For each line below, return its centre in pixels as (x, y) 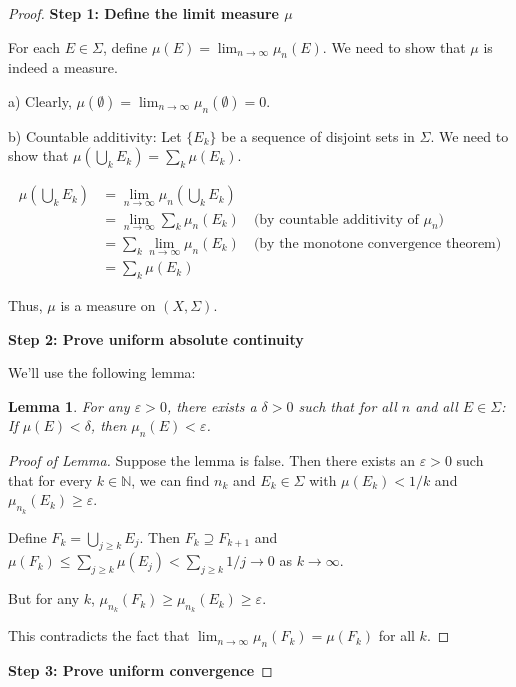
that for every (50, 479)
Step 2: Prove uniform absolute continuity (156, 338)
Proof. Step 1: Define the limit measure (143, 13)
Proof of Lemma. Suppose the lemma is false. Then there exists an (212, 460)
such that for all (347, 405)
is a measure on (108, 304)
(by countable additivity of (336, 219)
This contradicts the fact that (99, 635)
